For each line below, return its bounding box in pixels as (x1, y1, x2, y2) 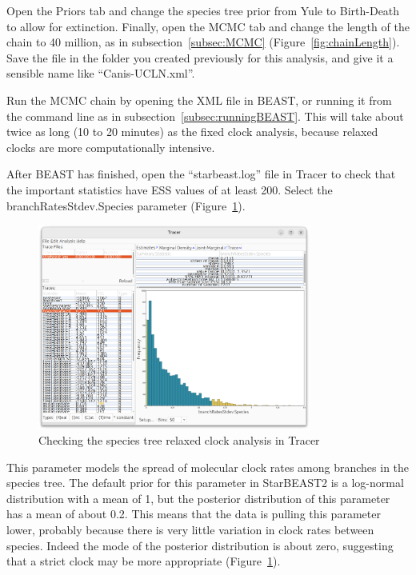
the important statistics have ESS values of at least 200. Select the (6, 181, 333, 198)
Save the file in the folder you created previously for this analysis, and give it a (6, 49, 394, 66)
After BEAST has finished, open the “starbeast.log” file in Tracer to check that (6, 166, 396, 182)
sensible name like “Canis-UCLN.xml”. (6, 65, 195, 82)
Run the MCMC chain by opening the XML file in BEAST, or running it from (6, 91, 392, 108)
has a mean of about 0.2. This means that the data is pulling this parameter (6, 505, 381, 522)
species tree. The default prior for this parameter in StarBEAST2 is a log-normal (6, 474, 404, 491)
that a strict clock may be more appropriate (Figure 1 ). (6, 553, 281, 569)
